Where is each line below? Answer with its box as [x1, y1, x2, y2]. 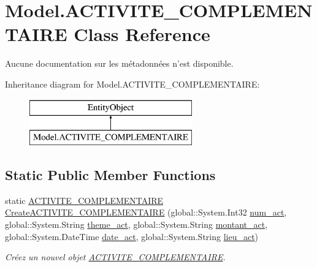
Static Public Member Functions [5, 165, 216, 184]
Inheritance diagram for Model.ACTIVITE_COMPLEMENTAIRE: [5, 77, 260, 90]
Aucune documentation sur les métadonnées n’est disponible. [5, 57, 234, 70]
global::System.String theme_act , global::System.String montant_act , [5, 218, 268, 231]
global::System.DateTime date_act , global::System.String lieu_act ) [5, 230, 259, 243]
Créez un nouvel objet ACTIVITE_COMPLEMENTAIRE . [5, 250, 226, 263]
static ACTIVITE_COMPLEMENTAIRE [5, 194, 164, 206]
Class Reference [74, 21, 210, 47]
